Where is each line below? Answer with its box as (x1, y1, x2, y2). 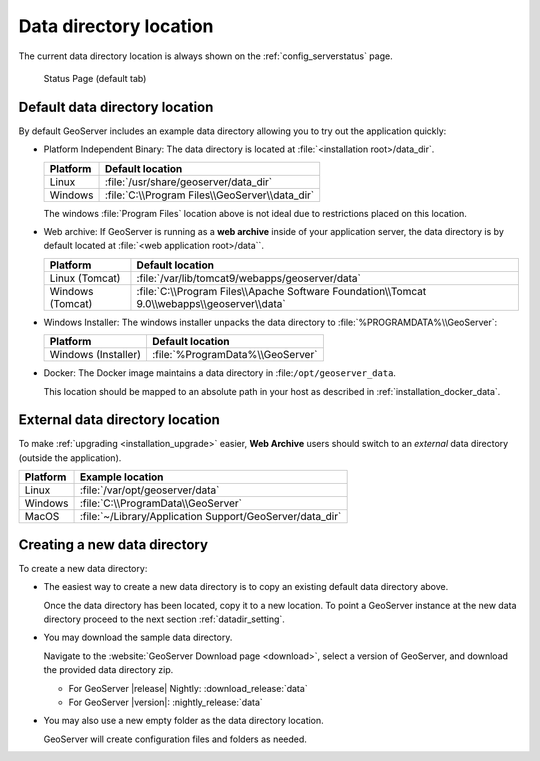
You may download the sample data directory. (43, 631, 233, 644)
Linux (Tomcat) (49, 271, 121, 285)
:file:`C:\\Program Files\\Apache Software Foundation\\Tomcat (136, 284, 427, 298)
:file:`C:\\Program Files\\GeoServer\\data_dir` (104, 188, 315, 202)
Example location (79, 470, 164, 484)
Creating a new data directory (18, 536, 209, 553)
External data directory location (18, 411, 220, 429)
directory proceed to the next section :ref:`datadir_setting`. (43, 613, 285, 625)
